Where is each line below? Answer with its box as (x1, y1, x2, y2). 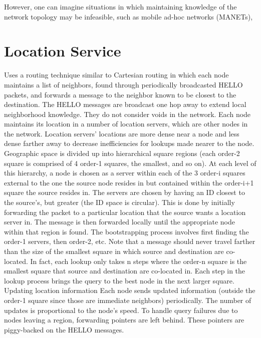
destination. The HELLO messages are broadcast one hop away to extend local (4, 99, 246, 109)
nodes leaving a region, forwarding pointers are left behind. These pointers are (4, 314, 244, 325)
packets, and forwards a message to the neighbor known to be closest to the (4, 89, 236, 99)
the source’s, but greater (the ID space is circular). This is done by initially (4, 197, 235, 207)
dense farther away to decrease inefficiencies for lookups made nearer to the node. (4, 138, 254, 148)
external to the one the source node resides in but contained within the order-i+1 (4, 177, 254, 187)
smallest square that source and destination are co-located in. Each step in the (4, 265, 245, 276)
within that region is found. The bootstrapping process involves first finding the (4, 226, 249, 236)
